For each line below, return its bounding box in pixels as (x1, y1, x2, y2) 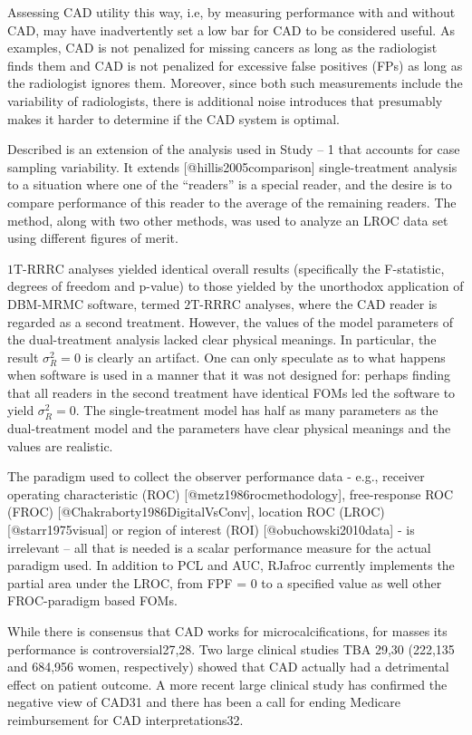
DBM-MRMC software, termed (7, 294, 180, 313)
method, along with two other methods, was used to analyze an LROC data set (7, 210, 448, 229)
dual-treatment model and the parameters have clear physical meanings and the (7, 419, 451, 438)
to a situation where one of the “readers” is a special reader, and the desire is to (7, 175, 452, 194)
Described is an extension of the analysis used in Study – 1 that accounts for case (7, 140, 460, 159)
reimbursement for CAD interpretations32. (7, 710, 244, 729)
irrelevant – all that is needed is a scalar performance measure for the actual (7, 537, 431, 556)
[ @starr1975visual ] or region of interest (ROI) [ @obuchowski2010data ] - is (7, 520, 415, 539)
